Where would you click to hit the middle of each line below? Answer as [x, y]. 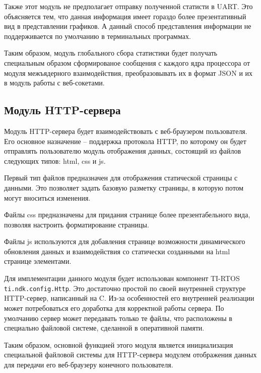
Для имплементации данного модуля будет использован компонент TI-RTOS [122, 278]
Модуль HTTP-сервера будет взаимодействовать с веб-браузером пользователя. [126, 131]
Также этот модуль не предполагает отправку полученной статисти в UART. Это [128, 6]
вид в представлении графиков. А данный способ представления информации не [128, 26]
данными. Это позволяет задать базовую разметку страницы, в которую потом [124, 187]
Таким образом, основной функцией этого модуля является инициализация [119, 344]
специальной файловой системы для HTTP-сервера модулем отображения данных [130, 355]
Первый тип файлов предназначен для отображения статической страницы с [121, 178]
